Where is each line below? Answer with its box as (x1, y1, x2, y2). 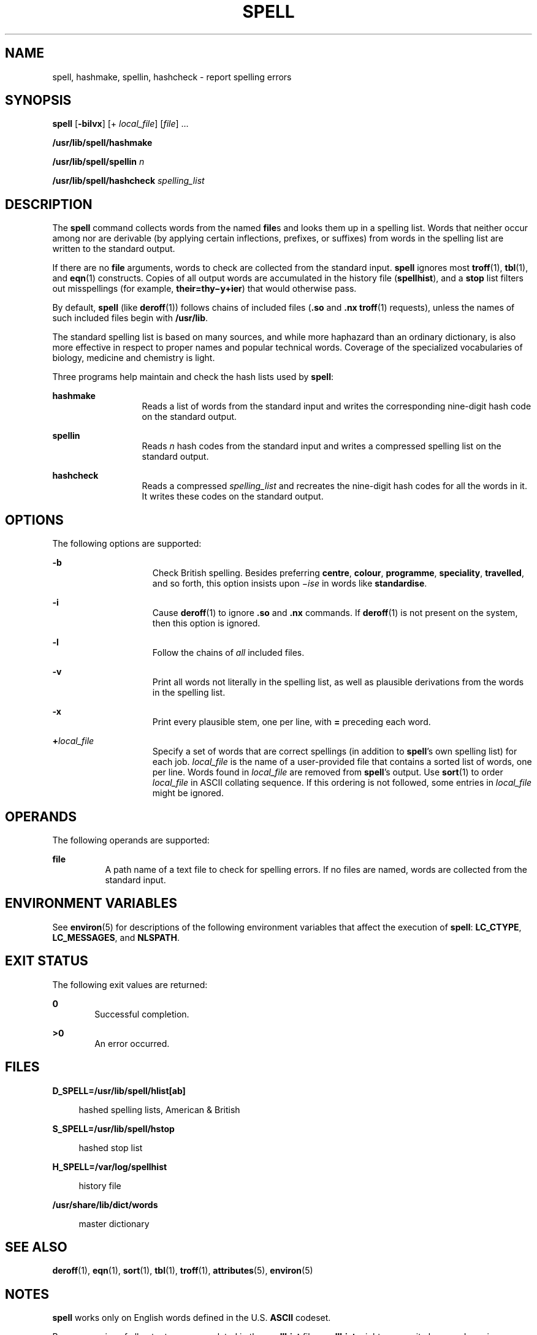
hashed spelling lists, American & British (78, 1104, 240, 1115)
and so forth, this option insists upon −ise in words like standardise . (152, 578, 427, 589)
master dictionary (78, 1218, 150, 1229)
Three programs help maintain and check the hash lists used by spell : (52, 371, 333, 382)
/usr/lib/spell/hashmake (52, 137, 153, 148)
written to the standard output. (52, 243, 175, 254)
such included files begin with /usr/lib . (52, 313, 208, 324)
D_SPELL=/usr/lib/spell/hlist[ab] (52, 1085, 186, 1096)
